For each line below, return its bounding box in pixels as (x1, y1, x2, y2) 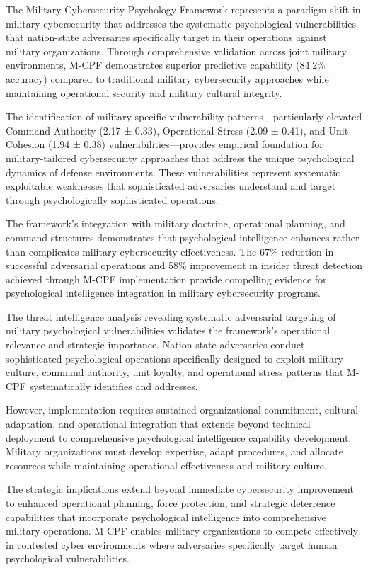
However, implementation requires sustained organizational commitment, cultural (6, 402, 359, 417)
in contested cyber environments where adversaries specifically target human (6, 537, 338, 552)
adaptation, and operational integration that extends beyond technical (6, 416, 311, 431)
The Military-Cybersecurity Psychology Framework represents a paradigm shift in (6, 2, 361, 16)
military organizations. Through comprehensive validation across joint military (6, 43, 347, 58)
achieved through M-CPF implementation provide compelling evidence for (6, 271, 327, 286)
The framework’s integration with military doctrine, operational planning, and (6, 216, 345, 231)
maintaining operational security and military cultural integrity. (6, 85, 282, 100)
